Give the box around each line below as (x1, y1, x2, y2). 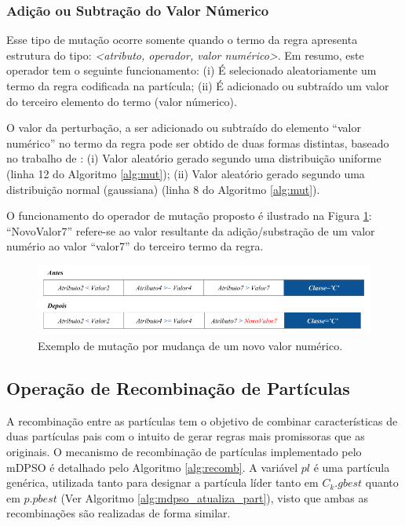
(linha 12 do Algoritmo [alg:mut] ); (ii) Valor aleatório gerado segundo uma (6, 165, 365, 181)
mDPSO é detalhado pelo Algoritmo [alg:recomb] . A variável (6, 458, 298, 475)
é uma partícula (313, 458, 390, 475)
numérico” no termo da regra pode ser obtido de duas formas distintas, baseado (6, 134, 389, 151)
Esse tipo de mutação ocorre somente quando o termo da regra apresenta (6, 31, 358, 48)
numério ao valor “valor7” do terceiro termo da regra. (6, 238, 264, 254)
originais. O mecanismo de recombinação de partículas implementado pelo (6, 444, 362, 460)
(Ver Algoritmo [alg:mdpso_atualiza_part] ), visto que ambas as (60, 489, 369, 506)
